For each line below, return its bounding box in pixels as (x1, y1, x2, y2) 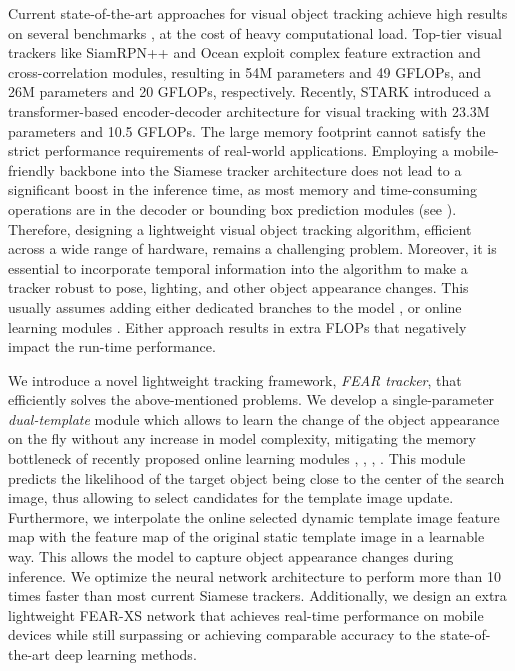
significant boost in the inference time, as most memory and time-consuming (8, 179, 478, 200)
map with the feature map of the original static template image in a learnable (8, 526, 485, 547)
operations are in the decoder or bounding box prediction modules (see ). (8, 198, 457, 219)
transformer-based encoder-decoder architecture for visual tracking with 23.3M (8, 100, 490, 121)
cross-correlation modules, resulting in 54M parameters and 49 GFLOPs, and (8, 61, 482, 82)
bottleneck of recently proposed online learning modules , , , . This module (8, 448, 466, 469)
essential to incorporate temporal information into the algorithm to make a (8, 257, 468, 278)
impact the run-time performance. (8, 336, 216, 357)
